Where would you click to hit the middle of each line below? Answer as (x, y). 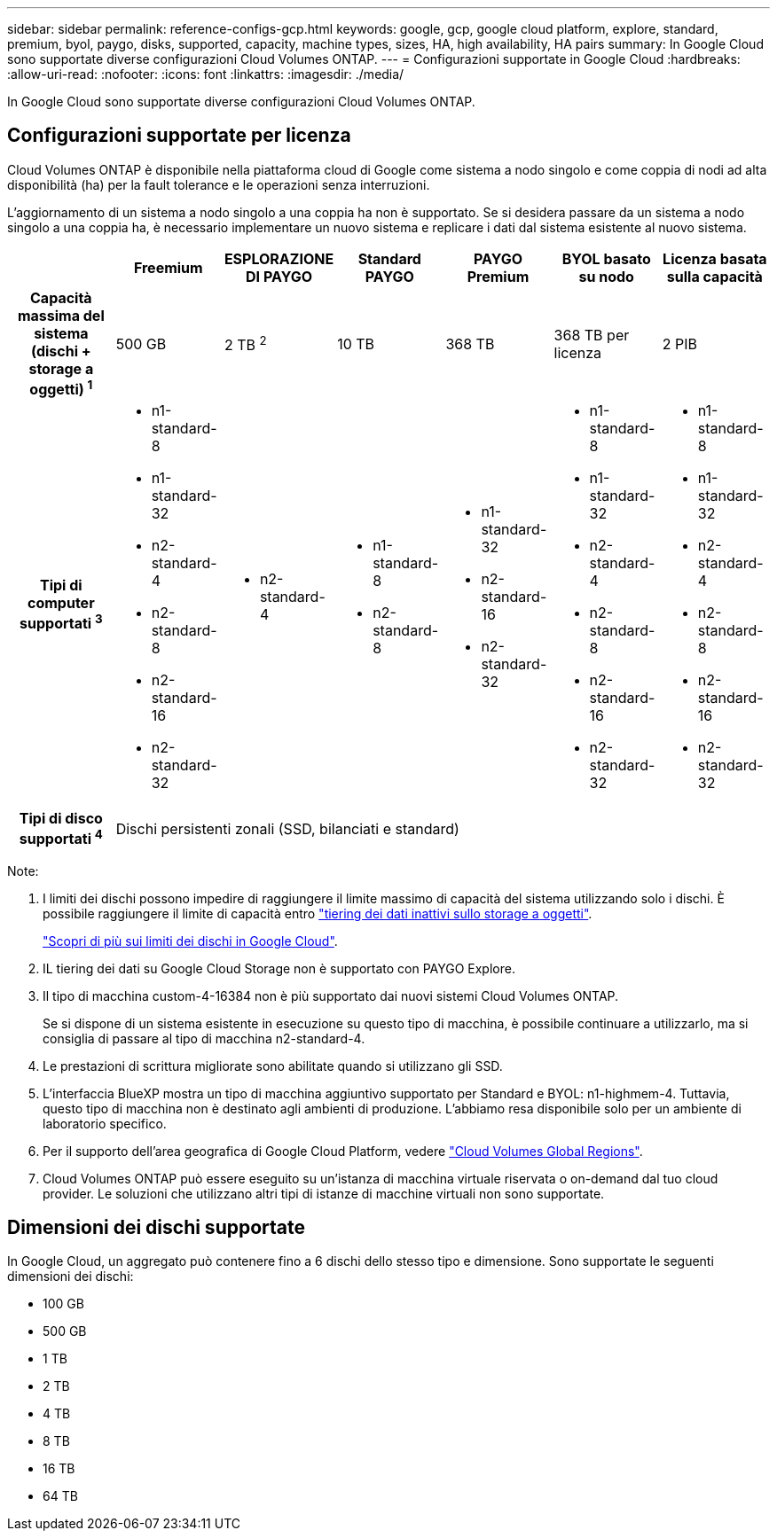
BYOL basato (606, 258)
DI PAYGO (279, 276)
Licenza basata (715, 258)
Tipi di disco (61, 819)
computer (61, 602)
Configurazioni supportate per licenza (179, 136)
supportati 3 (61, 621)
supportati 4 (61, 838)
